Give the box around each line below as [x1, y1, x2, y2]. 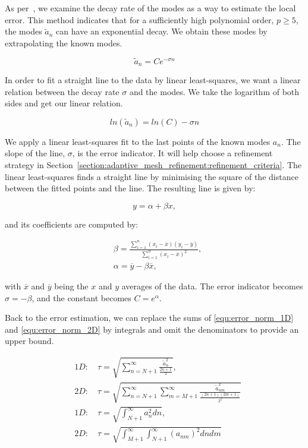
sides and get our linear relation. [5, 97, 123, 109]
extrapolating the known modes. [5, 36, 122, 49]
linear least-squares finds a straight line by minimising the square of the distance [5, 170, 298, 182]
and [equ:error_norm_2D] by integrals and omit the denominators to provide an [5, 323, 299, 335]
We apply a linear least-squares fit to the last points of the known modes [5, 135, 271, 147]
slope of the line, [5, 147, 65, 159]
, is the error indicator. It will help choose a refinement [72, 147, 273, 159]
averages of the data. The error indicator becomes [121, 280, 303, 292]
